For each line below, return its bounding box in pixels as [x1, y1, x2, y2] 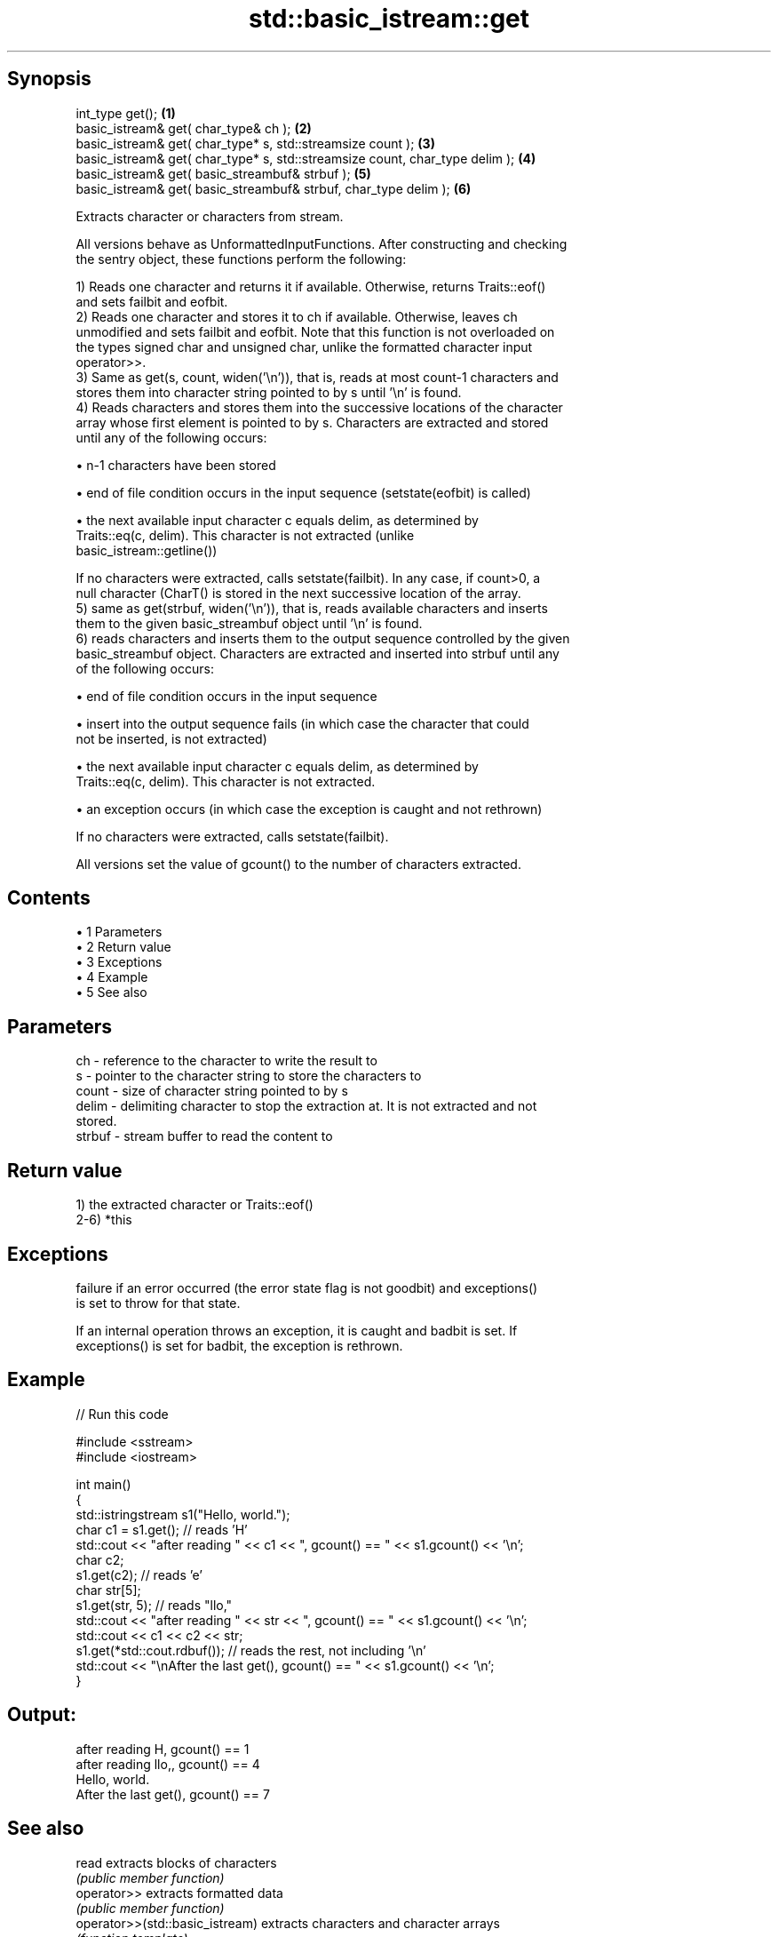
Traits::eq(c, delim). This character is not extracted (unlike [75, 527, 415, 543]
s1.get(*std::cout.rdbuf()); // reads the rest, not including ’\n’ [75, 1642, 426, 1658]
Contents [7, 887, 91, 910]
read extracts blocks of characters [75, 1854, 277, 1870]
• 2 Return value [75, 939, 171, 955]
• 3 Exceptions [75, 954, 163, 970]
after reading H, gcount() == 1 [75, 1741, 250, 1757]
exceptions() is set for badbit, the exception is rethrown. [75, 1337, 403, 1353]
